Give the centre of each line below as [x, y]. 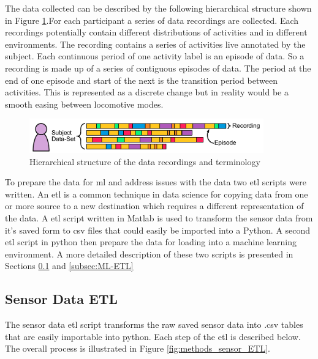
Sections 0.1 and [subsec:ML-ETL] [69, 266]
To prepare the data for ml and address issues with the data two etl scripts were [156, 182]
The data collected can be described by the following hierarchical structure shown [158, 8]
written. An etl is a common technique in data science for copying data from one [157, 194]
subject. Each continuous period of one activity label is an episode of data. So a [155, 56]
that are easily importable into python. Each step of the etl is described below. [153, 336]
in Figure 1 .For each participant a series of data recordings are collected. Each [152, 20]
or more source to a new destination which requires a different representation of [154, 206]
